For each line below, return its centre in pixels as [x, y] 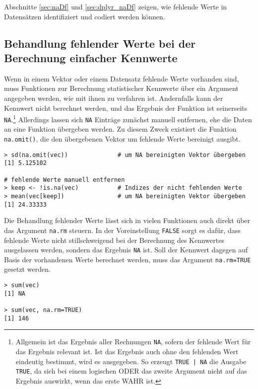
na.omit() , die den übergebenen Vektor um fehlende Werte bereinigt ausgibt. [122, 139]
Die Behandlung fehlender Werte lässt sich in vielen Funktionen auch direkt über [127, 220]
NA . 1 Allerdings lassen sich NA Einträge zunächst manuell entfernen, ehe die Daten [128, 118]
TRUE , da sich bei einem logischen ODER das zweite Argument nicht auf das [131, 371]
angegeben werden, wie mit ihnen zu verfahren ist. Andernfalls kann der [114, 98]
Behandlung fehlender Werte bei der [100, 43]
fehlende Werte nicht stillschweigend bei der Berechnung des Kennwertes [114, 240]
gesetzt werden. [27, 269]
